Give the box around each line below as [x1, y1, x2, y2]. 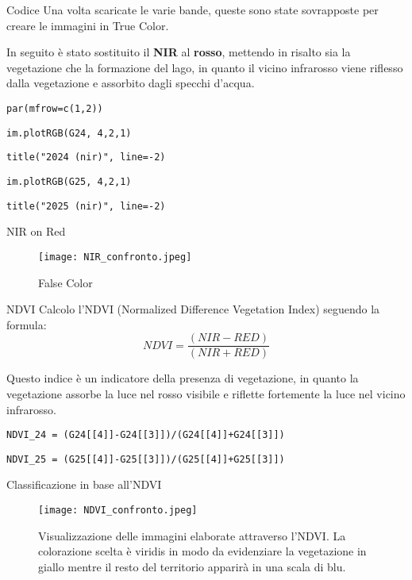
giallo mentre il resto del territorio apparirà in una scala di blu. [38, 558, 346, 574]
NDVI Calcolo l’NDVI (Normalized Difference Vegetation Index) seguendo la [6, 301, 380, 317]
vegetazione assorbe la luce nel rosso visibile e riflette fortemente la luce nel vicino [6, 385, 406, 401]
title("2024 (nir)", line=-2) [6, 152, 166, 163]
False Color [38, 274, 93, 290]
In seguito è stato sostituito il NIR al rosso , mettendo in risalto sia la [6, 44, 351, 60]
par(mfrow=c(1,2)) [6, 102, 103, 114]
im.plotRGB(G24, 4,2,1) [6, 127, 132, 139]
